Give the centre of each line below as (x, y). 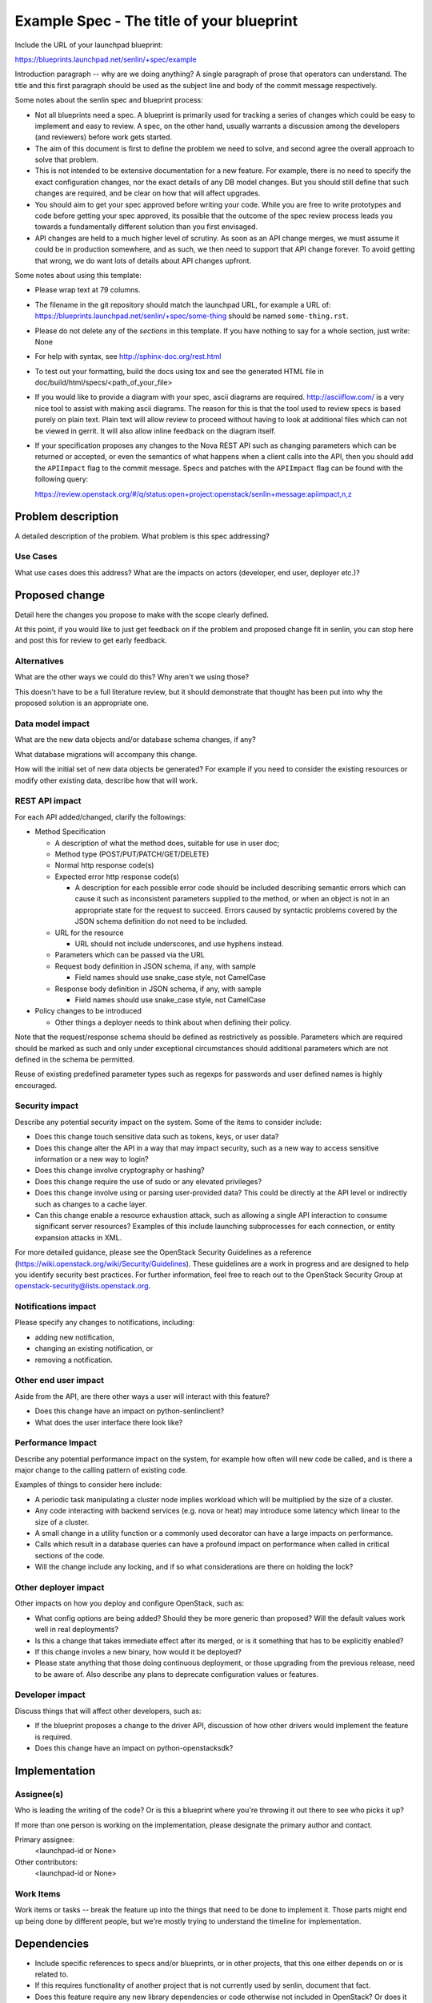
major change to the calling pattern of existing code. (101, 1470)
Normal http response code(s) (104, 865)
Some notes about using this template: (78, 275)
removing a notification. (74, 1360)
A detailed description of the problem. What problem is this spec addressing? (142, 536)
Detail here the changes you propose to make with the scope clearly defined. (142, 615)
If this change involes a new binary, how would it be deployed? (138, 1651)
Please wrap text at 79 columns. (88, 290)
